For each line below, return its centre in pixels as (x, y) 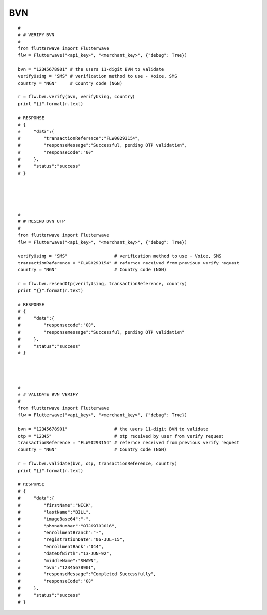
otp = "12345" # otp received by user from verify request (121, 436)
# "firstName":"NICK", (56, 505)
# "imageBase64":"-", (55, 519)
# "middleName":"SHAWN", (58, 560)
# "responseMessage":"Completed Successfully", (87, 574)
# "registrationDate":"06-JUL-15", (71, 540)
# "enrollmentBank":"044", (61, 547)
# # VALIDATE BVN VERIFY (48, 395)
